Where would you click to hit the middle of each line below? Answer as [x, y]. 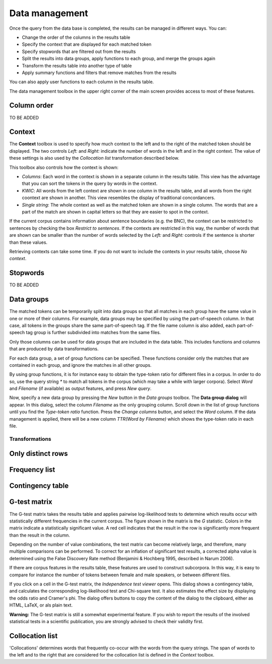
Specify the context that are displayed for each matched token [87, 44]
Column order [31, 106]
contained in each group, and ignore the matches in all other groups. [81, 365]
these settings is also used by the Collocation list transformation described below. [94, 158]
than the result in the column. [40, 535]
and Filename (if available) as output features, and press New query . [80, 388]
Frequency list [32, 470]
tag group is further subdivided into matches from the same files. [93, 333]
